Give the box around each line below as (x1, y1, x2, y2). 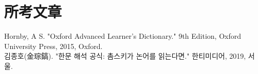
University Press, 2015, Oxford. (4, 40, 103, 51)
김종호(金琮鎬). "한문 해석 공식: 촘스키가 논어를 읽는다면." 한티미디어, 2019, (4, 51, 246, 61)
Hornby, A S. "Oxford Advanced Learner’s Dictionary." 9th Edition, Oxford (4, 31, 242, 41)
